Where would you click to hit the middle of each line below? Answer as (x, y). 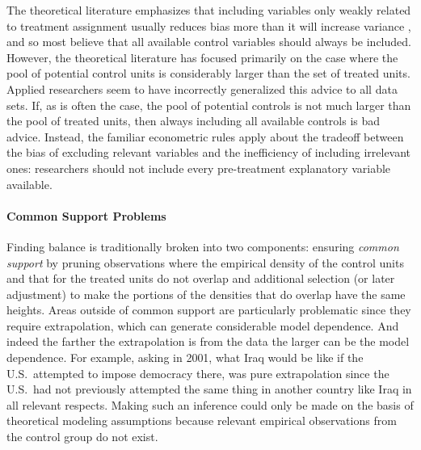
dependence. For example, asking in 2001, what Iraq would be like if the (185, 357)
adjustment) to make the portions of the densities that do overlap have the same (206, 294)
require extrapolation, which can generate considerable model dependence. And (203, 325)
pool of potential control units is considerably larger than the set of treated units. (208, 73)
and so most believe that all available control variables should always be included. (209, 42)
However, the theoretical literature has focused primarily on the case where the (202, 57)
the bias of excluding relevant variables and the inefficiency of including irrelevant (209, 152)
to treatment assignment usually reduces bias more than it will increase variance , (209, 25)
